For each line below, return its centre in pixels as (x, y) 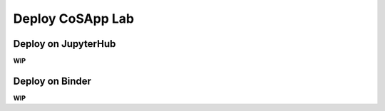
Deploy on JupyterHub (65, 44)
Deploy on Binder (52, 81)
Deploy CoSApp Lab (74, 18)
